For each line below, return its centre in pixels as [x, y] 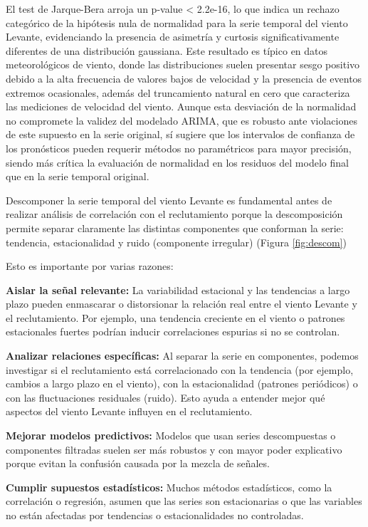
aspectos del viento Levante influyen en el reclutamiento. [129, 411]
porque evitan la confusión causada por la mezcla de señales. [138, 463]
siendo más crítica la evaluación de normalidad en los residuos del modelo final [177, 162]
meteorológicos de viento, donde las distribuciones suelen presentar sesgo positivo [183, 64]
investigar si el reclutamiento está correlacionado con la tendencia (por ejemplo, [180, 369]
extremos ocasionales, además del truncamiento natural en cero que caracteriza [178, 92]
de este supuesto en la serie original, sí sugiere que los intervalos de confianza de [180, 134]
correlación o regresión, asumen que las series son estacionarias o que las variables [184, 501]
